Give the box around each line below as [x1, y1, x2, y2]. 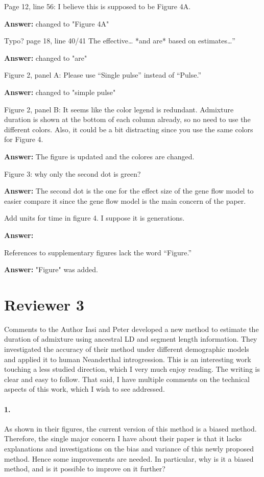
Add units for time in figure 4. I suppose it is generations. [4, 212, 185, 223]
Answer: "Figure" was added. [4, 264, 98, 275]
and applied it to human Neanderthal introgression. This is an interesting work [4, 353, 251, 364]
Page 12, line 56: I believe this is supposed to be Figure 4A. [4, 1, 191, 11]
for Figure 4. [4, 134, 43, 145]
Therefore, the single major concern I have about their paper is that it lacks [4, 433, 242, 444]
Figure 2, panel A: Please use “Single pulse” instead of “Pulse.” [4, 69, 201, 80]
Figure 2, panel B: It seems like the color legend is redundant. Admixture [4, 104, 234, 114]
